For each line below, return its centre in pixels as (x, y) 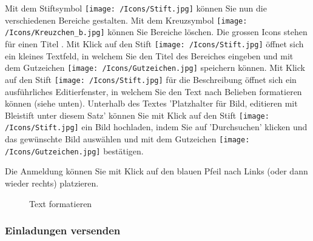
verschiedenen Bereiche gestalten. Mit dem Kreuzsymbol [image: (126, 20)
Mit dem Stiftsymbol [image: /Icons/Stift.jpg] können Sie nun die (136, 8)
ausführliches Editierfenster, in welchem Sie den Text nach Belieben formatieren (153, 91)
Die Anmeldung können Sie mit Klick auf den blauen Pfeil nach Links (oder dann (156, 171)
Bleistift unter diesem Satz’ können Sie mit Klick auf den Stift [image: (137, 115)
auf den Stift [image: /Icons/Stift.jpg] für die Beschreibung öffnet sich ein (151, 79)
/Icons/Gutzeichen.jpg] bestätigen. (74, 150)
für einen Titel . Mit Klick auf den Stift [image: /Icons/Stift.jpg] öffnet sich (154, 43)
